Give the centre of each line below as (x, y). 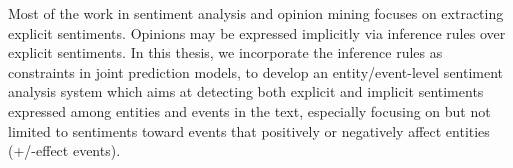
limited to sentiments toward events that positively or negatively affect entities (249, 130)
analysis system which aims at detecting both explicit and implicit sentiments (246, 91)
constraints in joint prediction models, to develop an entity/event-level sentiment (256, 71)
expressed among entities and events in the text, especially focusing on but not (249, 110)
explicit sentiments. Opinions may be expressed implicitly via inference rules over (257, 32)
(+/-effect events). (64, 150)
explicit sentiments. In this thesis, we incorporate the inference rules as (225, 52)
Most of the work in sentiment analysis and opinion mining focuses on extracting (256, 13)
